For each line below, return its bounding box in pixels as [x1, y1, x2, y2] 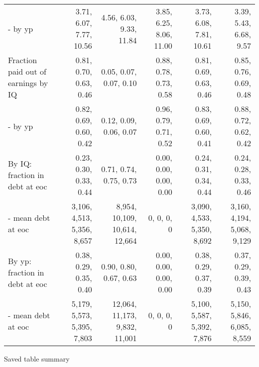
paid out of [8, 66, 46, 77]
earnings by [8, 77, 48, 89]
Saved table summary [4, 354, 70, 364]
